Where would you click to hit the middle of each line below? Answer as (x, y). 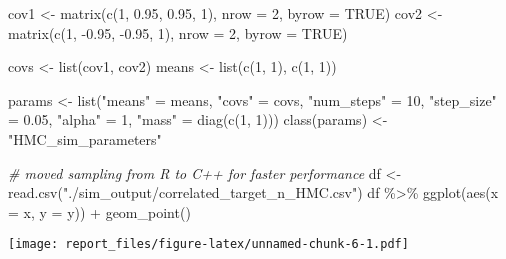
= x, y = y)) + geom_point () (99, 211)
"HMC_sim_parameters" (85, 138)
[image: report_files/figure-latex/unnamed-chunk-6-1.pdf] (208, 244)
